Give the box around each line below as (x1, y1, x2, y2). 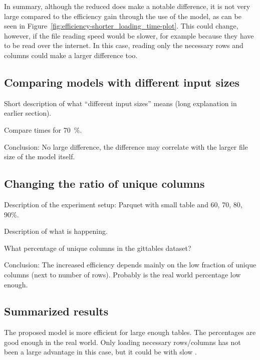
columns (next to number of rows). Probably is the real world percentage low (4, 269, 241, 279)
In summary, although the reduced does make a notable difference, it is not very (4, 1, 250, 11)
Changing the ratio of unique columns (4, 176, 205, 191)
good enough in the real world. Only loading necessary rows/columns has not (4, 336, 241, 347)
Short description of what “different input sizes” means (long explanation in (4, 98, 237, 108)
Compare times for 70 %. (4, 124, 82, 135)
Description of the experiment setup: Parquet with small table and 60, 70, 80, (4, 199, 242, 209)
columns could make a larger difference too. (4, 50, 138, 60)
